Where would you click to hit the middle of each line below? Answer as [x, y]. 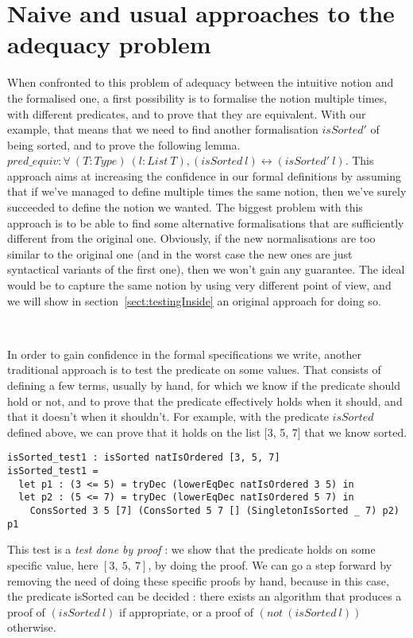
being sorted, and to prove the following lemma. [124, 144]
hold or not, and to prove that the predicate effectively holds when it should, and [205, 401]
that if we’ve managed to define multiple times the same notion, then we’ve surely [207, 191]
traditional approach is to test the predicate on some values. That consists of [194, 370]
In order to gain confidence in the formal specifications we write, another [185, 354]
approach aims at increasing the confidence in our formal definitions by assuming [205, 175]
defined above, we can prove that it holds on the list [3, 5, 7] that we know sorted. [207, 432]
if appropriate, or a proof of [186, 611]
